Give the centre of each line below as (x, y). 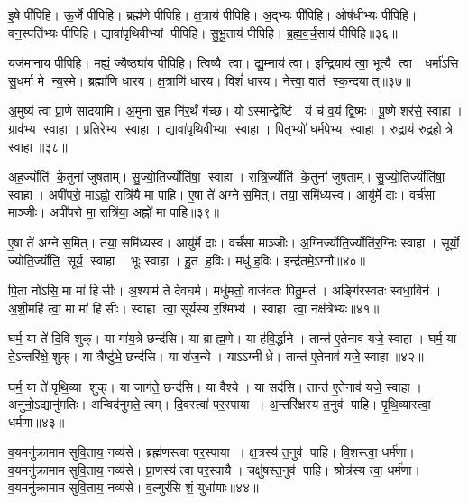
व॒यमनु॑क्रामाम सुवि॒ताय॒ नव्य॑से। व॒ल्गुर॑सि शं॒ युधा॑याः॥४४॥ (133, 487)
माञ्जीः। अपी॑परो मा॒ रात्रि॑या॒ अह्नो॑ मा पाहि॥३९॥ (114, 212)
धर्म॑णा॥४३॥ (37, 421)
